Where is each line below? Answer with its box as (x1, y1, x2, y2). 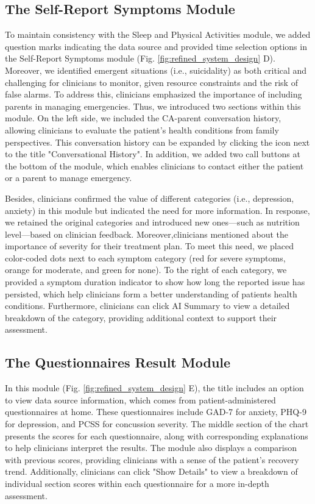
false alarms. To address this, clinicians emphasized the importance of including (5, 88, 302, 101)
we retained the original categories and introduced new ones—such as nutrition (5, 216, 300, 229)
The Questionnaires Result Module (5, 353, 231, 372)
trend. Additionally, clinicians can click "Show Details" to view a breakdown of (5, 465, 298, 478)
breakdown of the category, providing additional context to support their (5, 311, 277, 324)
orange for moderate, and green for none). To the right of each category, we (5, 263, 287, 276)
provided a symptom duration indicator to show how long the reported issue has (5, 275, 305, 288)
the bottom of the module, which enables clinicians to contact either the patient (5, 159, 304, 172)
